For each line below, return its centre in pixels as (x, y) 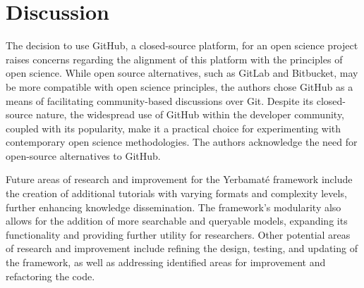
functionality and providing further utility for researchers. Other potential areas (178, 234)
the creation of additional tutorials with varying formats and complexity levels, (176, 193)
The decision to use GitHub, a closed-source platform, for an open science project (182, 45)
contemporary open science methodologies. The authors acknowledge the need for (182, 142)
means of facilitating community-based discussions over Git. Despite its (160, 100)
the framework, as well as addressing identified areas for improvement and (166, 262)
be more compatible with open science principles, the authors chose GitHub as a (180, 86)
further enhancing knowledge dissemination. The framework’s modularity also (174, 207)
